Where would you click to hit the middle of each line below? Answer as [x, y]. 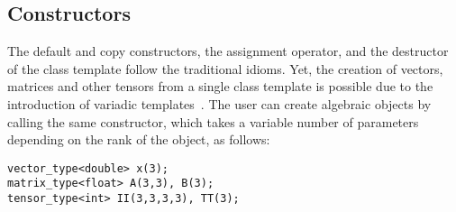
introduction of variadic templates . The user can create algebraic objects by [219, 103]
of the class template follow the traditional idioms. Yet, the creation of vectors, [225, 68]
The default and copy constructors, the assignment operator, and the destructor [228, 51]
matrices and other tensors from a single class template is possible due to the [220, 86]
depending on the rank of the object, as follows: [139, 139]
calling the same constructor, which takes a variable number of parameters [213, 121]
